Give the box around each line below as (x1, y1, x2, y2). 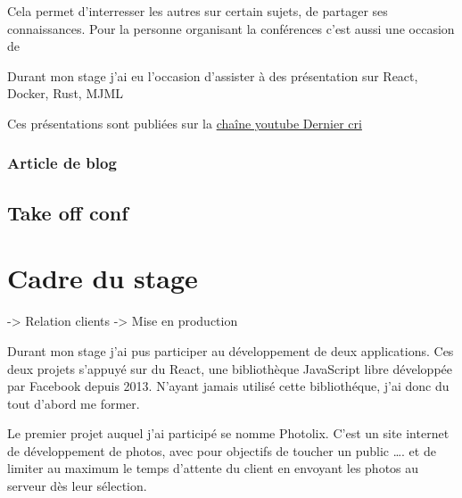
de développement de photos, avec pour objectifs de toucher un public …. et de (7, 441, 436, 460)
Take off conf (7, 198, 128, 226)
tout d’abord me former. (7, 394, 140, 412)
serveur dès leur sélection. (7, 477, 147, 495)
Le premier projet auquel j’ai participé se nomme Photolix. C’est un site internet (7, 424, 450, 443)
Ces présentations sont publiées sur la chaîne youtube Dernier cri (7, 113, 362, 132)
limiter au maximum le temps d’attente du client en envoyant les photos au (7, 459, 419, 477)
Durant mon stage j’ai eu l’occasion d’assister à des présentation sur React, (7, 66, 418, 85)
